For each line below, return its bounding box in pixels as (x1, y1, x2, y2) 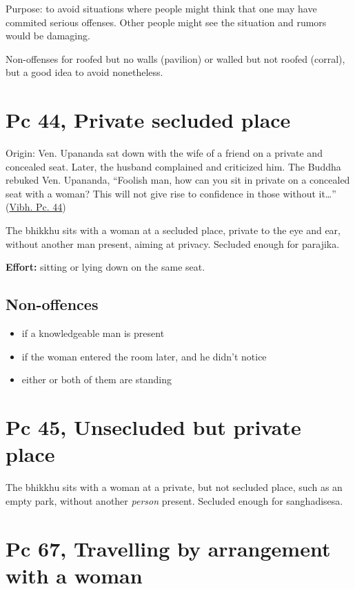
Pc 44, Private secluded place (6, 106, 291, 134)
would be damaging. (6, 28, 90, 43)
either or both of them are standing (21, 372, 172, 387)
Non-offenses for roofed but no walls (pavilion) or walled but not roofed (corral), (6, 51, 345, 66)
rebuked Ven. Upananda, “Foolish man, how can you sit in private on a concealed (6, 173, 350, 187)
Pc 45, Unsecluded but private (6, 413, 301, 441)
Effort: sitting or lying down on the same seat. (6, 260, 205, 274)
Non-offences (6, 293, 99, 315)
